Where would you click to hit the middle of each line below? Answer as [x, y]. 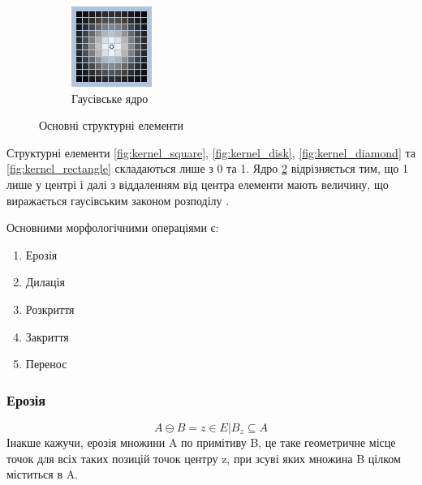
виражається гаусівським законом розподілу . [118, 200]
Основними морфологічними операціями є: [113, 227]
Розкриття [50, 309]
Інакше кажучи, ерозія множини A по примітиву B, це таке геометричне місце [201, 442]
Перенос [46, 364]
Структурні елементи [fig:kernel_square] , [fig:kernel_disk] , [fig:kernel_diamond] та [211, 152]
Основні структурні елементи [111, 125]
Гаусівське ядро [110, 98]
